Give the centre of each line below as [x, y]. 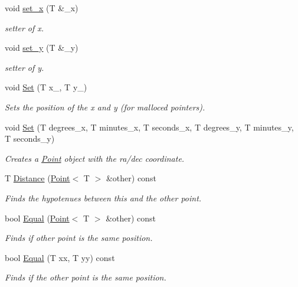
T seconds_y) [30, 138]
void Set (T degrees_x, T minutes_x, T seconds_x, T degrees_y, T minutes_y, [149, 127]
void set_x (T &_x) [42, 8]
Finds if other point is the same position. [79, 238]
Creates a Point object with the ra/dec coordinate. [95, 158]
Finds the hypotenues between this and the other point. [103, 198]
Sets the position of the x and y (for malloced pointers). [105, 107]
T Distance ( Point [37, 178]
